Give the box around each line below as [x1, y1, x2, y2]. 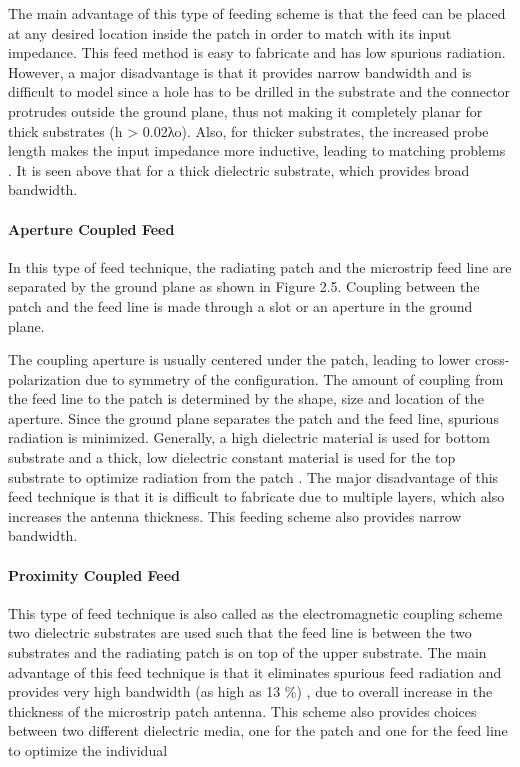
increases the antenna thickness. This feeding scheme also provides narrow [8, 505, 462, 526]
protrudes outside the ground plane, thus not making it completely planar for [8, 100, 483, 121]
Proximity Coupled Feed [8, 564, 180, 585]
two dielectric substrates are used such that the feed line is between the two [8, 622, 472, 643]
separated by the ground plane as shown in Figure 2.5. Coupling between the [8, 276, 480, 297]
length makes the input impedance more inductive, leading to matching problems [8, 140, 506, 161]
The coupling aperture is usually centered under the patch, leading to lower [8, 349, 471, 370]
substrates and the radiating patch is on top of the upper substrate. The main [8, 642, 487, 663]
